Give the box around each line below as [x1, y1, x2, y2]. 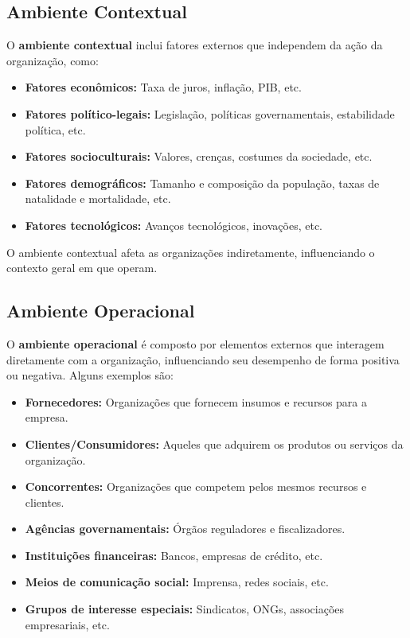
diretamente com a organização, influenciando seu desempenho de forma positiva [6, 351, 400, 368]
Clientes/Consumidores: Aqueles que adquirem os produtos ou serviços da [25, 435, 404, 452]
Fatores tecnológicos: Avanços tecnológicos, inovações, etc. [25, 216, 322, 233]
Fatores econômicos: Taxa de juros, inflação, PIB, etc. [25, 79, 302, 95]
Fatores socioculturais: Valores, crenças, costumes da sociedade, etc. [25, 148, 373, 165]
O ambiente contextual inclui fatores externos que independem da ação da [6, 37, 383, 53]
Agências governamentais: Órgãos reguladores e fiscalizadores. [25, 520, 346, 537]
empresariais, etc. [25, 616, 110, 632]
